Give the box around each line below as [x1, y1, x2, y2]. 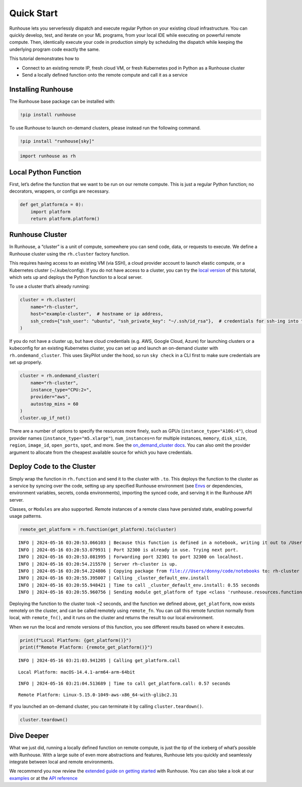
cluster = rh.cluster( [20, 297, 76, 302]
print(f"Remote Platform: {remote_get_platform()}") [20, 644, 153, 650]
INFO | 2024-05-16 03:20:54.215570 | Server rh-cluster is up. [18, 561, 178, 567]
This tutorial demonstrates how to [9, 55, 80, 62]
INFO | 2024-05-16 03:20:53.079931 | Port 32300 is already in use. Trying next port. [18, 547, 239, 553]
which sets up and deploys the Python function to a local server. [9, 274, 143, 280]
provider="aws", [30, 394, 70, 400]
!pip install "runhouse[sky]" [20, 138, 95, 144]
